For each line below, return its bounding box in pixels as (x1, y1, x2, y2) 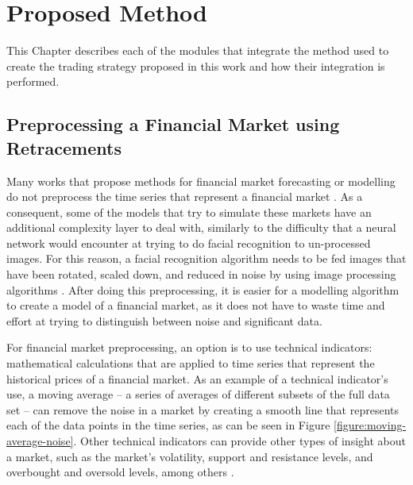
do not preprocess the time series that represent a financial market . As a (6, 188, 363, 205)
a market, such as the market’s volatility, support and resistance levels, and (6, 448, 373, 464)
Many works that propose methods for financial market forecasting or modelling (6, 172, 396, 189)
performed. (6, 73, 60, 90)
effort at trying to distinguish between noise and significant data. (6, 312, 322, 329)
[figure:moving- (334, 417, 407, 433)
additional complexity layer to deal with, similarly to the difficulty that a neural (6, 219, 396, 236)
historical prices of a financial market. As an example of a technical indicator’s (6, 370, 388, 387)
